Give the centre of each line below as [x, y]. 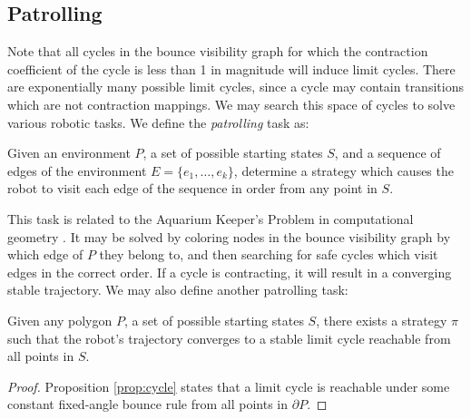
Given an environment [69, 153]
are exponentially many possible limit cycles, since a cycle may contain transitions [235, 87]
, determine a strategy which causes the [343, 170]
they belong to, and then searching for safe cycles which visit [269, 254]
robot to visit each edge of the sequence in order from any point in [192, 188]
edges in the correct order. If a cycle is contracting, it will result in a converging [230, 272]
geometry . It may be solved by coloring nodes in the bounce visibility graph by [229, 236]
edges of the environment [77, 170]
